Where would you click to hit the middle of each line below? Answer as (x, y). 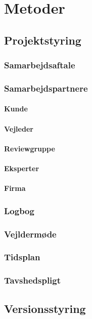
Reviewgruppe (30, 148)
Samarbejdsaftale (40, 65)
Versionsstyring (45, 308)
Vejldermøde (30, 234)
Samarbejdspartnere (46, 88)
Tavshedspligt (33, 280)
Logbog (19, 210)
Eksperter (22, 168)
